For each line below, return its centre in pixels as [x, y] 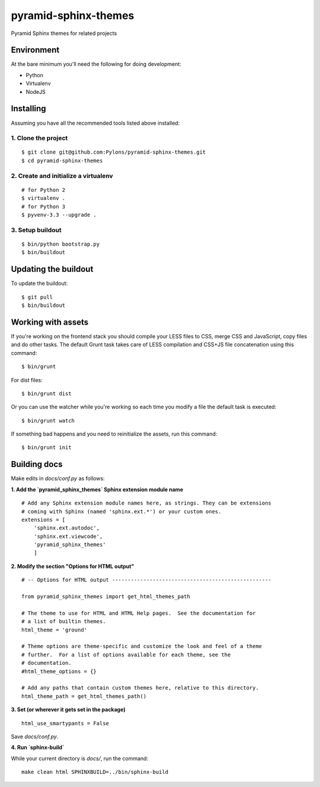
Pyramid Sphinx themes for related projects [64, 33]
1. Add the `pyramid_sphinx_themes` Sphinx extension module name [97, 489]
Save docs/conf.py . [35, 737]
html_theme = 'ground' [55, 630]
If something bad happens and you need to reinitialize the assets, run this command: [114, 434]
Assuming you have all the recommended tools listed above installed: [95, 123]
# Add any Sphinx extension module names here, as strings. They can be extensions [147, 503]
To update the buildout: [39, 283]
